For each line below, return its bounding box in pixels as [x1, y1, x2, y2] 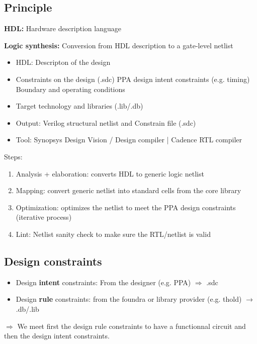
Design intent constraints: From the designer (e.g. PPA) [16, 277, 191, 287]
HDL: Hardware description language [4, 23, 121, 34]
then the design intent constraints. [4, 330, 110, 341]
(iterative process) [16, 212, 72, 222]
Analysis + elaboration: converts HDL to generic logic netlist [16, 168, 204, 179]
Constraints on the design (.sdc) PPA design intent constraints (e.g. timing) [16, 73, 250, 84]
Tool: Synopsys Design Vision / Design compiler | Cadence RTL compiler [16, 134, 242, 145]
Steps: [4, 151, 23, 161]
